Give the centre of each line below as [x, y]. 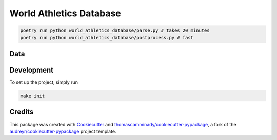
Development [32, 70]
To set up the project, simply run [44, 82]
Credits [22, 112]
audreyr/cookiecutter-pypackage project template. [63, 131]
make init [33, 96]
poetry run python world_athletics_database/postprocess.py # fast [107, 38]
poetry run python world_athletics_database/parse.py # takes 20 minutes [115, 30]
